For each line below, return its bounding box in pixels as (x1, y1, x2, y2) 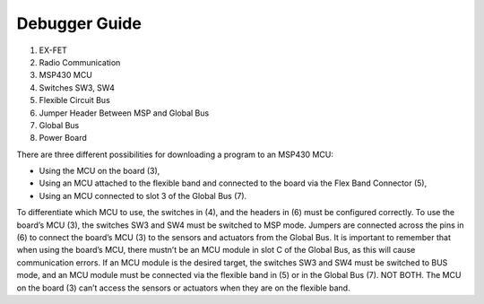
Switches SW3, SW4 (39, 82, 116, 93)
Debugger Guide (16, 13, 143, 33)
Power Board (39, 133, 87, 143)
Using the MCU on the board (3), (39, 166, 160, 177)
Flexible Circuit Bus (39, 95, 111, 106)
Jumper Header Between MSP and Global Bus (39, 108, 210, 118)
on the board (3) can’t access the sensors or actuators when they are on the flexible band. (16, 282, 350, 293)
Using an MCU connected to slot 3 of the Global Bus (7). (39, 190, 247, 201)
